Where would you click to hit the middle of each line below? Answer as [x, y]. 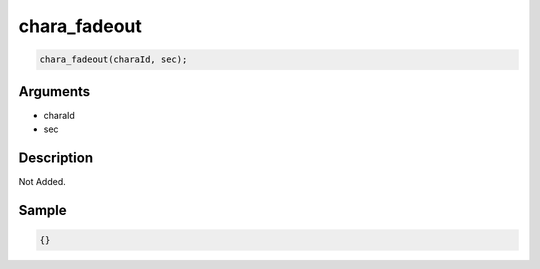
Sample [42, 210]
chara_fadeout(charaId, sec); [113, 59]
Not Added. [42, 181]
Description [56, 157]
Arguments [54, 91]
